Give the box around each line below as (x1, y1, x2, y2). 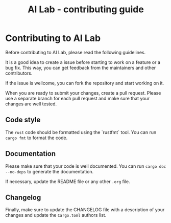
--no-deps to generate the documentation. (5, 168, 94, 174)
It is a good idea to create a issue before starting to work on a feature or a (5, 59, 161, 65)
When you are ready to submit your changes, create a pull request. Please (5, 90, 161, 96)
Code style (5, 116, 41, 124)
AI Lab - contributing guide (28, 4, 144, 15)
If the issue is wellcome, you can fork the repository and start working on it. (5, 80, 164, 86)
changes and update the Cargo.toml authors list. (5, 212, 107, 218)
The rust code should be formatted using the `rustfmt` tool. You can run (5, 129, 157, 135)
